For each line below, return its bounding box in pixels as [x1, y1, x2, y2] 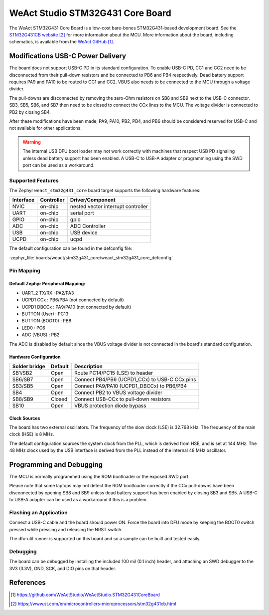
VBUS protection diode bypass [74, 402, 146, 409]
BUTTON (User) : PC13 [21, 311, 69, 317]
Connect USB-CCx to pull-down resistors [74, 396, 171, 403]
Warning [22, 139, 41, 145]
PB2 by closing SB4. [9, 109, 51, 115]
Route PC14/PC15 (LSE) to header [74, 369, 153, 376]
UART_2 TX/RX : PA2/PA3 [21, 290, 74, 296]
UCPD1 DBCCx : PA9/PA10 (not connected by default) [21, 304, 132, 310]
